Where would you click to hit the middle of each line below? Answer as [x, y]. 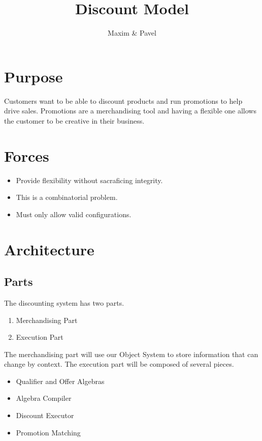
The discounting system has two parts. [64, 302]
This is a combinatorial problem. [67, 197]
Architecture [49, 249]
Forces [27, 155]
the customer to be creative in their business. [74, 120]
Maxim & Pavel [132, 33]
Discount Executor [45, 415]
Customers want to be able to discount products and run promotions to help [123, 100]
